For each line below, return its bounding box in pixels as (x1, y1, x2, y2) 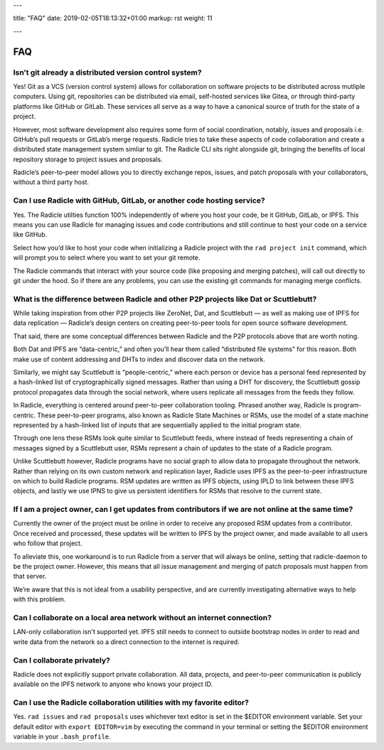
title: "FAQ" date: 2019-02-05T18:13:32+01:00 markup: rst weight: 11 (13, 14, 213, 23)
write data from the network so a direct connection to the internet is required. (13, 637, 240, 646)
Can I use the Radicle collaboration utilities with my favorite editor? (13, 697, 249, 707)
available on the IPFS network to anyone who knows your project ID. (13, 680, 213, 689)
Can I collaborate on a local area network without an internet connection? (13, 612, 272, 622)
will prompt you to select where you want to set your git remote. (13, 253, 201, 262)
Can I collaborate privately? (13, 655, 110, 665)
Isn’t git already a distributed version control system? (13, 68, 202, 77)
